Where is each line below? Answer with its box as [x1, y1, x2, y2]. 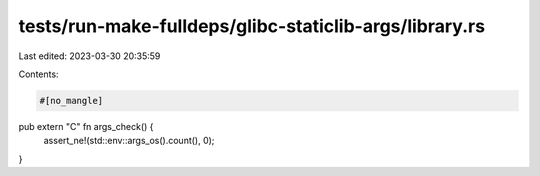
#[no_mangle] [39, 95, 104, 106]
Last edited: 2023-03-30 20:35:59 [18, 50, 161, 62]
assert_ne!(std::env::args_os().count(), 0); [43, 135, 215, 147]
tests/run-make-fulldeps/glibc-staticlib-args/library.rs [18, 15, 485, 37]
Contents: [18, 68, 59, 80]
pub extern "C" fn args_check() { [18, 120, 154, 132]
